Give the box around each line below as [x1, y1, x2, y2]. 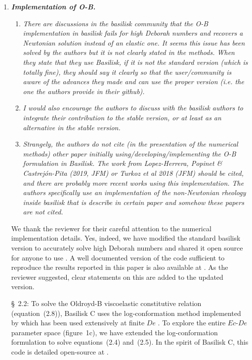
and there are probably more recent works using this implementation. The [23, 177, 244, 188]
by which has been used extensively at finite [11, 317, 145, 328]
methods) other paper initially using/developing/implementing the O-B [23, 148, 236, 158]
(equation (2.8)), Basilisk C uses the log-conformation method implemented [11, 308, 241, 318]
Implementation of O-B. [11, 1, 96, 11]
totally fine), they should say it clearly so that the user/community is [23, 66, 232, 77]
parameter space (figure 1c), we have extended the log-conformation [11, 327, 218, 337]
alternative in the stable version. [23, 122, 121, 132]
